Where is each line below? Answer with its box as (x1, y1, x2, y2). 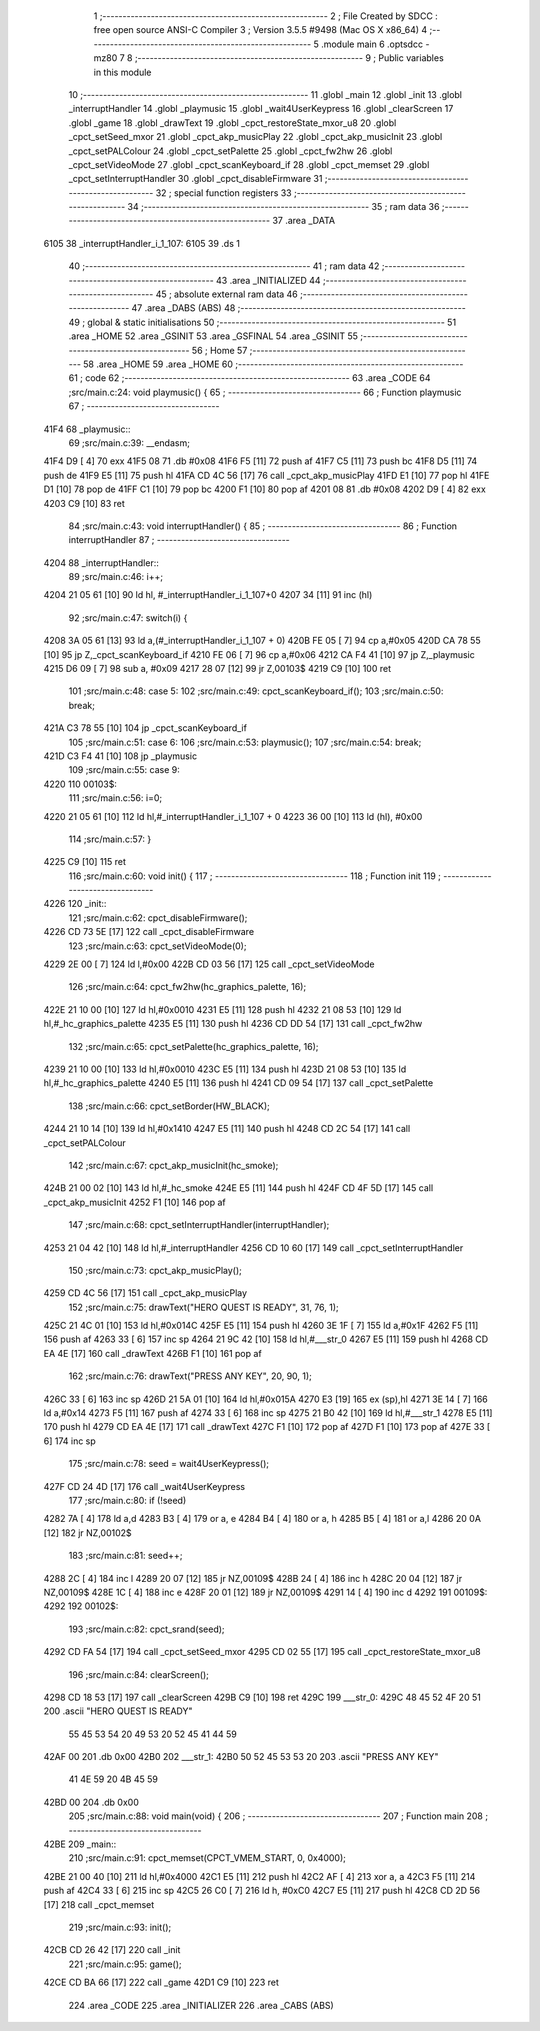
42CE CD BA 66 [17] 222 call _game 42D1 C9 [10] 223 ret (43, 1976, 279, 1989)
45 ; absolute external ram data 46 (155, 288, 299, 300)
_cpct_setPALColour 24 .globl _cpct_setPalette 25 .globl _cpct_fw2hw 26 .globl (68, 145, 393, 157)
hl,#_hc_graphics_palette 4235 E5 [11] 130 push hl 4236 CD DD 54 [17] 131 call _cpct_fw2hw (43, 1018, 423, 1030)
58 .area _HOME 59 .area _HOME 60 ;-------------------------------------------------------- (83, 358, 464, 370)
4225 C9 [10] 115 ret (43, 856, 127, 868)
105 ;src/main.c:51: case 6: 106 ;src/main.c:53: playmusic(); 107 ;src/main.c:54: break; (68, 736, 422, 748)
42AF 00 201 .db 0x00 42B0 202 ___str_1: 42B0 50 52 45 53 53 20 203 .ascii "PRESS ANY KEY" (43, 1751, 439, 1763)
